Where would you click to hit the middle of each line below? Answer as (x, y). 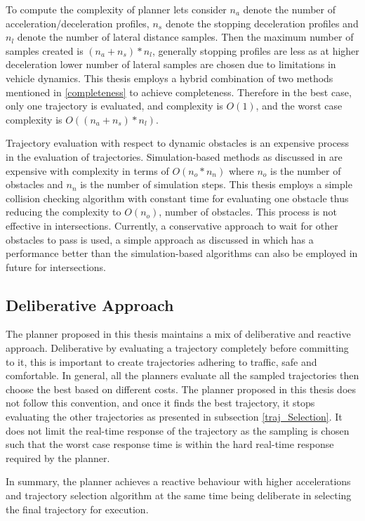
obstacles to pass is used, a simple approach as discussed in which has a (160, 239)
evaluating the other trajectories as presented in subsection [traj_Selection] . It (174, 417)
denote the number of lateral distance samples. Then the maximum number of (185, 37)
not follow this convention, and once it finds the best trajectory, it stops (160, 403)
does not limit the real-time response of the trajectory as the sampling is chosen (178, 430)
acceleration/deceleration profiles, (78, 23)
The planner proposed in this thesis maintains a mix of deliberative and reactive (178, 334)
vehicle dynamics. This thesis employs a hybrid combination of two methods (170, 78)
